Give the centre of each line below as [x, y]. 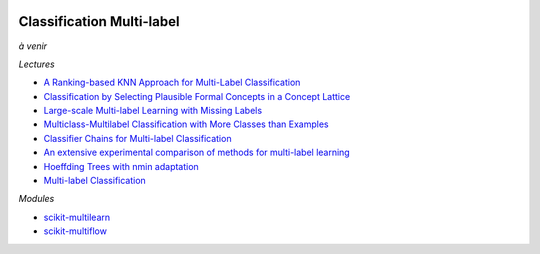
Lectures [36, 64]
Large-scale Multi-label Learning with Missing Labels [153, 111]
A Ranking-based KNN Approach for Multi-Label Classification [172, 82]
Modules [36, 199]
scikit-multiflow [75, 231]
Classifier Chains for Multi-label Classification [137, 138]
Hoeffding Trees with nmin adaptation [121, 166]
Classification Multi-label [99, 21]
